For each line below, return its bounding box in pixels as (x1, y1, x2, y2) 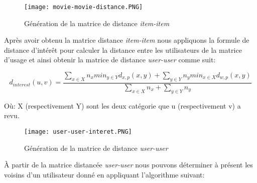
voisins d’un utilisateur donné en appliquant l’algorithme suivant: (4, 169, 205, 179)
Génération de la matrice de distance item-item (24, 18, 170, 28)
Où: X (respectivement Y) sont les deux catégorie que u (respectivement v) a (4, 100, 241, 111)
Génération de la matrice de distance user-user (24, 142, 168, 153)
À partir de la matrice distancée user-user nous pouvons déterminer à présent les (4, 159, 253, 170)
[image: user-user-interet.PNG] (24, 128, 132, 135)
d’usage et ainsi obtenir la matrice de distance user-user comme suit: (4, 54, 216, 65)
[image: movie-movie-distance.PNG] (24, 4, 143, 11)
